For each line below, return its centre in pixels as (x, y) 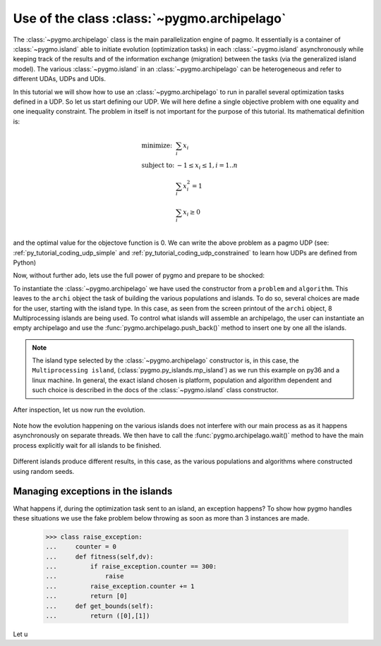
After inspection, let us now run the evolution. (79, 410)
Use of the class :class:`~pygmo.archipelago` (150, 18)
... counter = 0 (81, 547)
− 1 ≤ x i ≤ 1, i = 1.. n (207, 166)
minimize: (157, 145)
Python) (25, 262)
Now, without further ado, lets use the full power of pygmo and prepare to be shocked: (139, 276)
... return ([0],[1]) (98, 616)
